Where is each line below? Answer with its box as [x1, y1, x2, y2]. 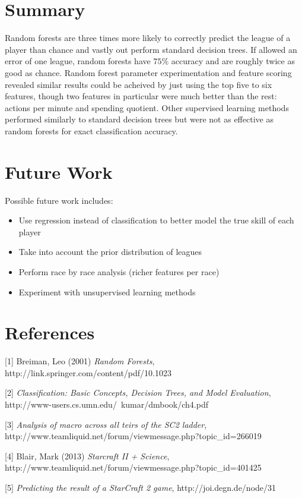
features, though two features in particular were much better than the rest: [5, 90, 277, 102]
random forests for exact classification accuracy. [5, 124, 178, 137]
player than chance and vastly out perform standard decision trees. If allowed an [5, 43, 297, 55]
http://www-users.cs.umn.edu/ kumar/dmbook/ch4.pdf [5, 398, 208, 411]
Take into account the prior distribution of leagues [18, 245, 202, 258]
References [5, 320, 95, 345]
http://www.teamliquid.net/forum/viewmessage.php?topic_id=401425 [5, 461, 262, 474]
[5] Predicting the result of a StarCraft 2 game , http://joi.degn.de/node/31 [5, 481, 276, 494]
